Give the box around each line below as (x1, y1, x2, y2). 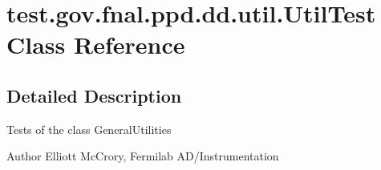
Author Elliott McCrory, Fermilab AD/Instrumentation (6, 148, 279, 164)
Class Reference (6, 28, 185, 61)
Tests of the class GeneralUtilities (6, 120, 172, 137)
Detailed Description (6, 83, 182, 107)
